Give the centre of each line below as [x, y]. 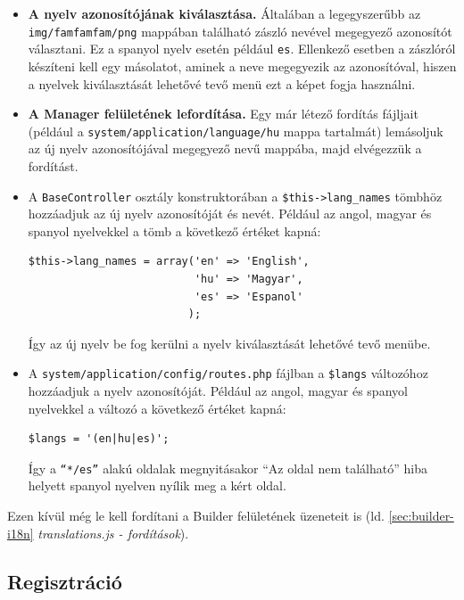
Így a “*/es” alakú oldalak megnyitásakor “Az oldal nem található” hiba [228, 468]
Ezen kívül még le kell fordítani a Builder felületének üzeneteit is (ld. [196, 516]
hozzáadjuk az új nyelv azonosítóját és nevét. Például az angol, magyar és [230, 214]
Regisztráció [65, 581]
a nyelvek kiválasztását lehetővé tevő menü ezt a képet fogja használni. [222, 83]
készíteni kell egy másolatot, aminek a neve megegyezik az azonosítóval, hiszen [242, 66]
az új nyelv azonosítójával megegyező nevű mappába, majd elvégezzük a [225, 148]
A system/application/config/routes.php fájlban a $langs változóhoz [228, 373]
